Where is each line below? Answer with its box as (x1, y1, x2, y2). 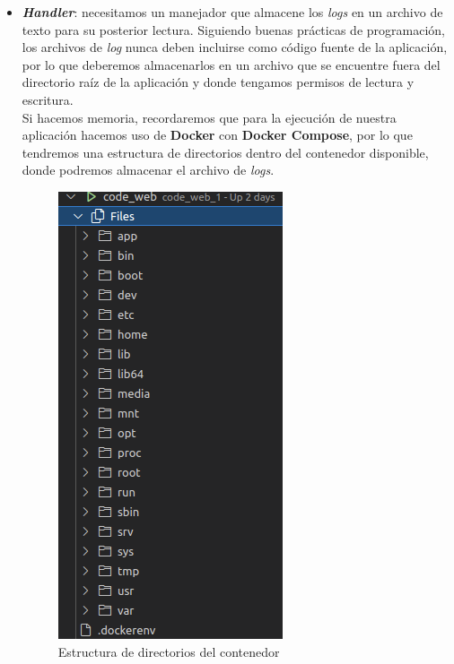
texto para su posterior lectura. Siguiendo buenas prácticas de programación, (22, 20, 445, 39)
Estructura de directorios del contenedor (57, 642, 280, 660)
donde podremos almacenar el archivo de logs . (22, 160, 275, 179)
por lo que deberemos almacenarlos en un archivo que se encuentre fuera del (22, 55, 441, 73)
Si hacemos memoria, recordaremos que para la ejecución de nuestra (22, 108, 397, 126)
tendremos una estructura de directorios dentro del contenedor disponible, (22, 142, 429, 161)
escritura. (22, 90, 74, 108)
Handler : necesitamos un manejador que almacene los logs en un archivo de (22, 3, 443, 21)
